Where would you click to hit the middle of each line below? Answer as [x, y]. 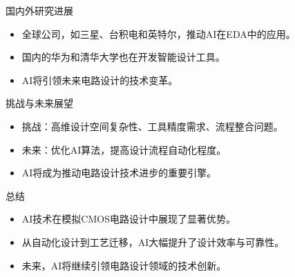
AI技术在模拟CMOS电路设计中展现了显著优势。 [129, 219]
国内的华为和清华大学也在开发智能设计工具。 [123, 57]
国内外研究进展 [39, 10]
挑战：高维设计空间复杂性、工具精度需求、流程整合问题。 [152, 126]
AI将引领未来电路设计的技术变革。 [100, 80]
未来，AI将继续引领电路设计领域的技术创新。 [124, 265]
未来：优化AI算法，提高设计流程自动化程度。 [124, 149]
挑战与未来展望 [39, 103]
